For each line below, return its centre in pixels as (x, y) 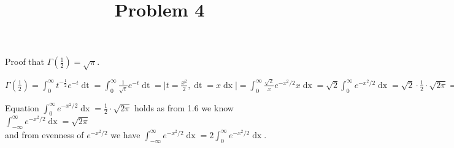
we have (125, 134)
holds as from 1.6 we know (184, 107)
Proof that (25, 61)
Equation (22, 107)
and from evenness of (44, 134)
